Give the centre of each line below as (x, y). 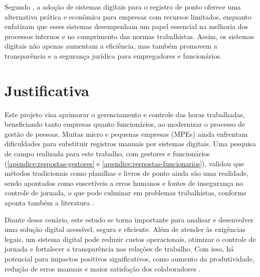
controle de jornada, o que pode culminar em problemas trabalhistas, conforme (125, 193)
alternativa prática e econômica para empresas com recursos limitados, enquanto (128, 16)
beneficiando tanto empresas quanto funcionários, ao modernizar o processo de (125, 124)
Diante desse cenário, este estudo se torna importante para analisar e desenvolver (129, 219)
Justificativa (47, 90)
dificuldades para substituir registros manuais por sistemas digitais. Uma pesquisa (130, 144)
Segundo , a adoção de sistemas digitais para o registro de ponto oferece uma (123, 7)
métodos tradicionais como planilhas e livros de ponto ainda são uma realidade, (126, 173)
